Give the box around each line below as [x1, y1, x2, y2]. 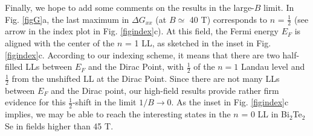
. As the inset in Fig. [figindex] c [171, 96, 289, 108]
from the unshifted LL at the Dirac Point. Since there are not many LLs [11, 72, 280, 85]
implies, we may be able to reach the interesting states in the [5, 108, 231, 120]
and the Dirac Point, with [88, 60, 184, 73]
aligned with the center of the [5, 37, 115, 49]
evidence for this [5, 96, 66, 108]
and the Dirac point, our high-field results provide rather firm [51, 84, 279, 96]
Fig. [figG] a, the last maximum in [5, 13, 129, 25]
